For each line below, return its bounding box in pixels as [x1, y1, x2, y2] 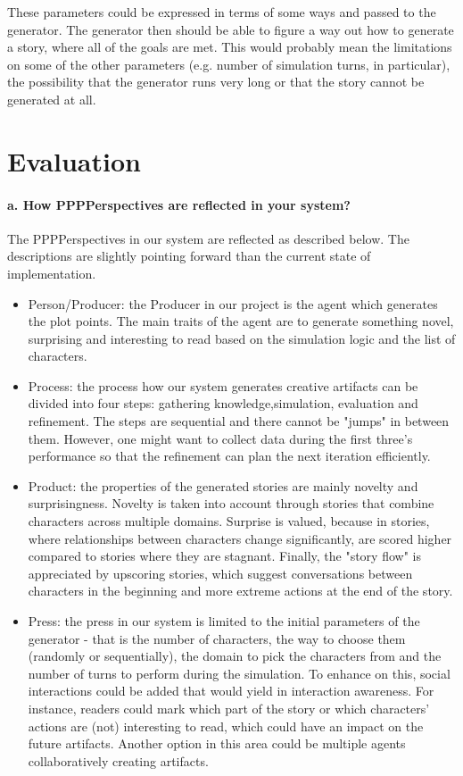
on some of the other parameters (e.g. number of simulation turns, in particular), [7, 54, 451, 73]
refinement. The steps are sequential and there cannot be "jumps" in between [28, 412, 450, 430]
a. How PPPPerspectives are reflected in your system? [7, 195, 351, 213]
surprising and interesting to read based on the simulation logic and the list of [28, 329, 456, 347]
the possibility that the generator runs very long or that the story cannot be [7, 72, 425, 91]
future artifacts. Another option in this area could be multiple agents [28, 734, 406, 753]
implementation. [7, 263, 96, 282]
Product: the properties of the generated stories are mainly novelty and [28, 476, 418, 495]
